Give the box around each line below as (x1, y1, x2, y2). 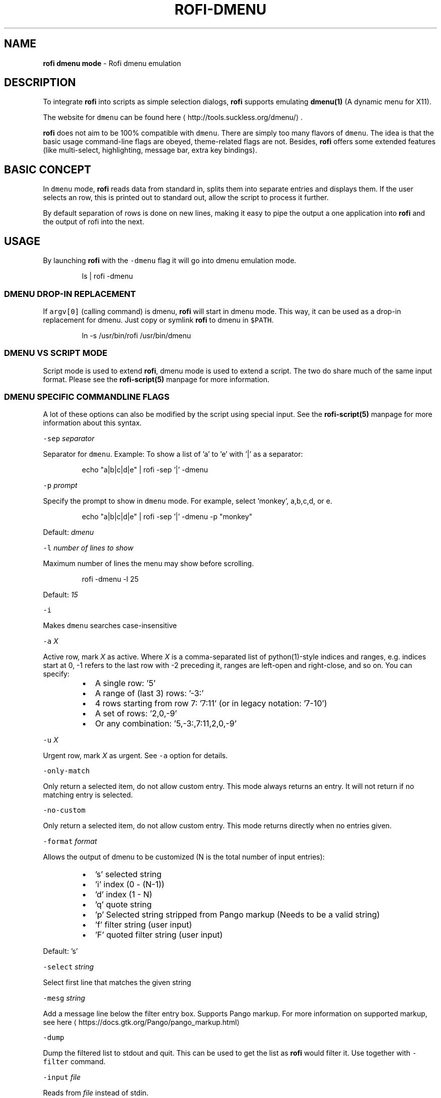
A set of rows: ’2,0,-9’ (95, 708, 177, 719)
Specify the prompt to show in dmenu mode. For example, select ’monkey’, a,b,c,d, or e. (43, 497, 333, 506)
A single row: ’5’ (95, 678, 156, 689)
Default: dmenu (43, 528, 94, 537)
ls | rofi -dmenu (82, 272, 133, 281)
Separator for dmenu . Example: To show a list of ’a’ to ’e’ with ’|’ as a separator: (43, 450, 303, 459)
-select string (43, 962, 94, 971)
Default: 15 (43, 590, 78, 599)
